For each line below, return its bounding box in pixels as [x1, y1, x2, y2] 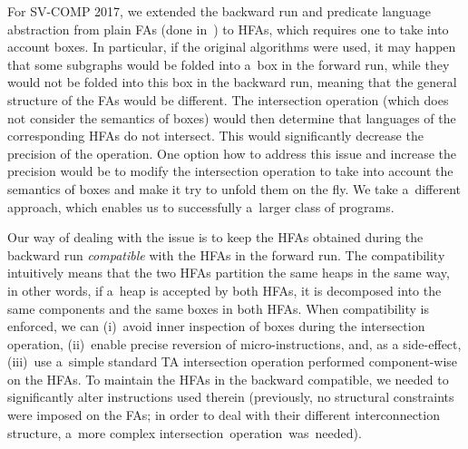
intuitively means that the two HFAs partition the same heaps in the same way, [7, 263, 450, 282]
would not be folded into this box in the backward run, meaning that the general [7, 73, 457, 92]
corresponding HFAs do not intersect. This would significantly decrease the [7, 126, 424, 145]
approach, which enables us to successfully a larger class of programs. [7, 197, 395, 216]
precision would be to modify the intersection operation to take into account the [7, 161, 453, 181]
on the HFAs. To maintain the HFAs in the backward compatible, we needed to [7, 369, 449, 388]
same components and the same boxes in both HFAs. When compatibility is [7, 298, 429, 317]
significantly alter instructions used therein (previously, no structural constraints [7, 387, 454, 406]
